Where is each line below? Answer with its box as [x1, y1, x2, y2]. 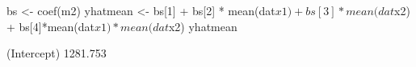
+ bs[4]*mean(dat [6, 18, 95, 34]
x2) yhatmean [168, 18, 237, 34]
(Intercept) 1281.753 [6, 45, 107, 61]
